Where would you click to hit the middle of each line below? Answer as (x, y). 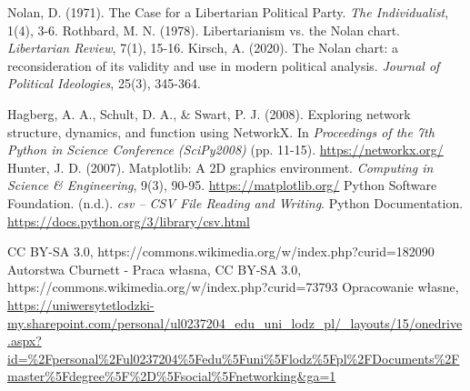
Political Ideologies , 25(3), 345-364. (104, 83)
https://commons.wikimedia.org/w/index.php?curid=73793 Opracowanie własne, (233, 287)
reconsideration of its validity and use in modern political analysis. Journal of (224, 65)
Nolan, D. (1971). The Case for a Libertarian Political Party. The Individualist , (228, 12)
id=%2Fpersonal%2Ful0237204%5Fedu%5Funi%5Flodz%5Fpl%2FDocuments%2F (234, 358)
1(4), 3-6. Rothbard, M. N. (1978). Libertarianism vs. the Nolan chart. (204, 30)
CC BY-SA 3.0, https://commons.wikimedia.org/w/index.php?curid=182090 (221, 251)
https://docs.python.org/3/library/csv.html (129, 221)
